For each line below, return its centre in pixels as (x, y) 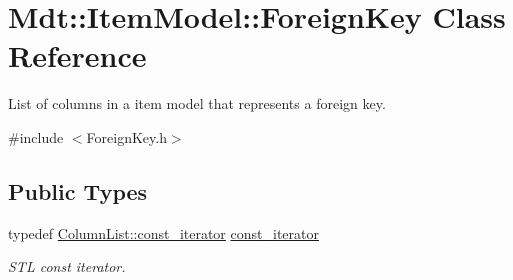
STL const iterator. (67, 266)
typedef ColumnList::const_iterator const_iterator (163, 232)
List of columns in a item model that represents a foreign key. (197, 103)
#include (36, 136)
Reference (77, 55)
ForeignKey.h (126, 136)
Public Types (78, 190)
